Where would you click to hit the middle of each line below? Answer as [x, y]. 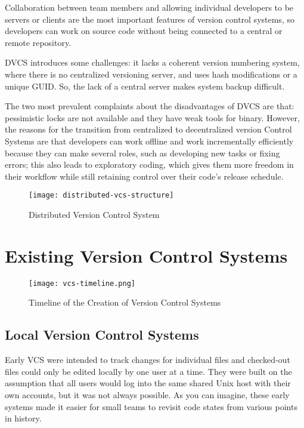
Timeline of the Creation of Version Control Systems [125, 302]
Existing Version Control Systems [146, 255]
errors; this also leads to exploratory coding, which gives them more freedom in [149, 164]
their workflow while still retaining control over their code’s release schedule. [144, 176]
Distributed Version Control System [94, 214]
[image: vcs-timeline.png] [82, 283]
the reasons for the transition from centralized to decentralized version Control [148, 129]
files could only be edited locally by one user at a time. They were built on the [148, 371]
